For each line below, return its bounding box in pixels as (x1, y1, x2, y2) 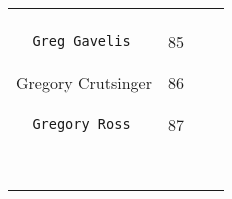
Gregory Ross (32, 116, 131, 132)
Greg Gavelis (32, 33, 131, 49)
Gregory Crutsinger (16, 71, 152, 94)
